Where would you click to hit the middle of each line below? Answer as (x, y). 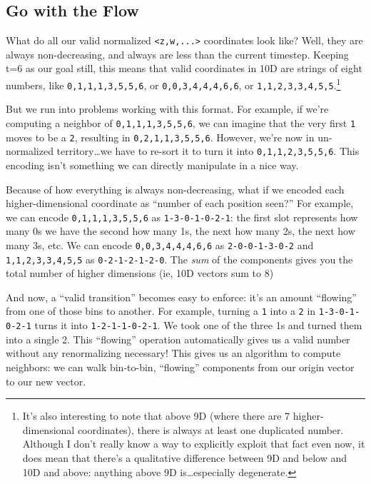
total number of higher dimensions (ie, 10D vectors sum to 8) (140, 273)
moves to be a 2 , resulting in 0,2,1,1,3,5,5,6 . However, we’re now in (160, 137)
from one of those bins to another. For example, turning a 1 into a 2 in (161, 311)
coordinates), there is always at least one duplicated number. (210, 429)
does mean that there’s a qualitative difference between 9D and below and (185, 457)
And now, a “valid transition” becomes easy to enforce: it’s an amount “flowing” (181, 297)
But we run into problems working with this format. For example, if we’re (167, 109)
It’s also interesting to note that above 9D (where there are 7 (156, 416)
